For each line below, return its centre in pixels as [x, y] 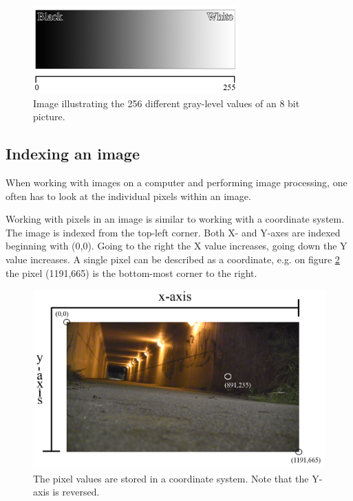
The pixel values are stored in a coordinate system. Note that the [171, 478]
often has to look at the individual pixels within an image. [128, 196]
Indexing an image [73, 154]
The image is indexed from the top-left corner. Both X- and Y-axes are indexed [173, 232]
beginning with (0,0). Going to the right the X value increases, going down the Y [176, 246]
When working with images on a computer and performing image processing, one [176, 182]
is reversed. [76, 492]
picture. [49, 116]
